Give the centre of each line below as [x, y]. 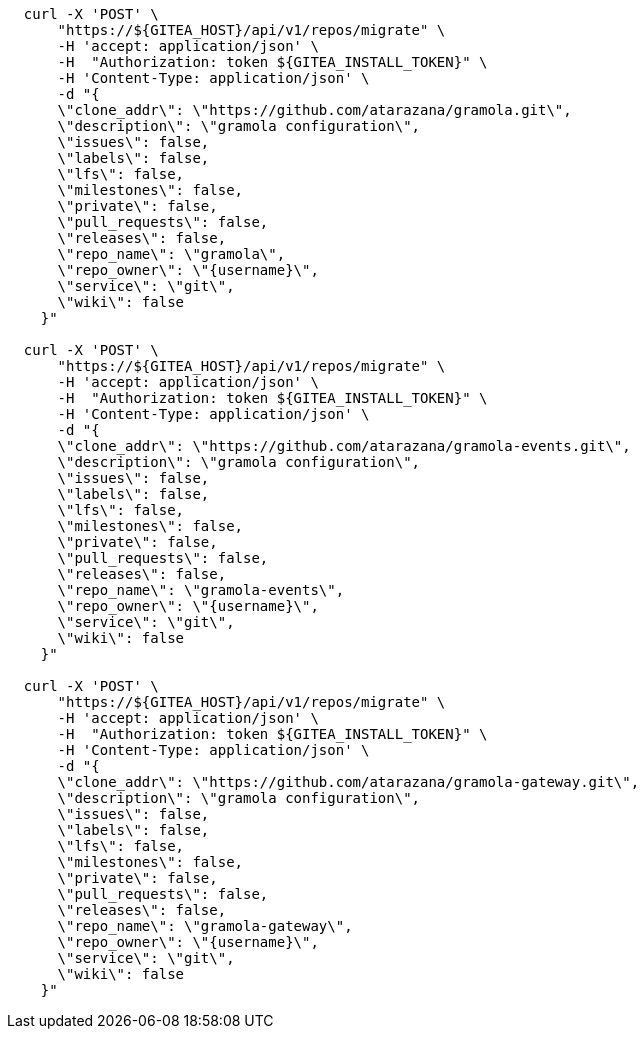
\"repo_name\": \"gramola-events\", [201, 590]
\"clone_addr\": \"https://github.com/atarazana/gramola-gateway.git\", [348, 782]
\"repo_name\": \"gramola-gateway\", [205, 926]
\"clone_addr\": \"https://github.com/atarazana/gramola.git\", [314, 110]
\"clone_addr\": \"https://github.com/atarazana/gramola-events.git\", [344, 446]
